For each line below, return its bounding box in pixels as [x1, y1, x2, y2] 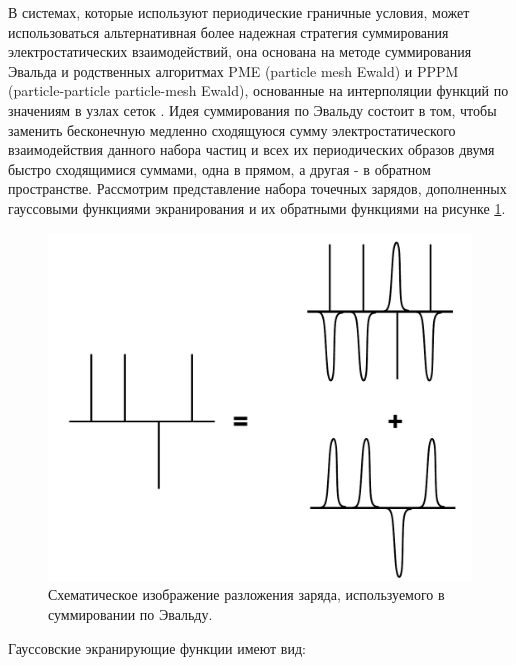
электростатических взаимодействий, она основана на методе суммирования [8, 41, 472, 62]
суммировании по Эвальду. [48, 603, 213, 624]
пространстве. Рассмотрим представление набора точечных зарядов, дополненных [8, 178, 507, 199]
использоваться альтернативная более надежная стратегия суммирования [8, 21, 449, 42]
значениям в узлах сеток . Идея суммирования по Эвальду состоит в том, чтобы [8, 99, 497, 120]
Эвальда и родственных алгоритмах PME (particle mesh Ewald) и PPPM [8, 60, 459, 81]
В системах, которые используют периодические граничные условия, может [8, 2, 470, 22]
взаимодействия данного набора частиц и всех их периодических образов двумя [8, 139, 495, 160]
